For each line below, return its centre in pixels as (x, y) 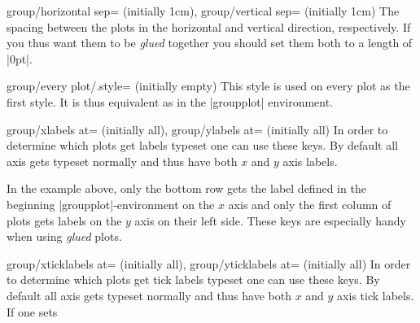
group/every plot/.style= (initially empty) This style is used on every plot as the (208, 86)
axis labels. (310, 161)
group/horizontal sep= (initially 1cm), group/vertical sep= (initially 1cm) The (203, 11)
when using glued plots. (64, 236)
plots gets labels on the (64, 220)
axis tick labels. (376, 295)
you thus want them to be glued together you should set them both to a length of (210, 43)
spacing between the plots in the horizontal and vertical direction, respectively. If (209, 26)
